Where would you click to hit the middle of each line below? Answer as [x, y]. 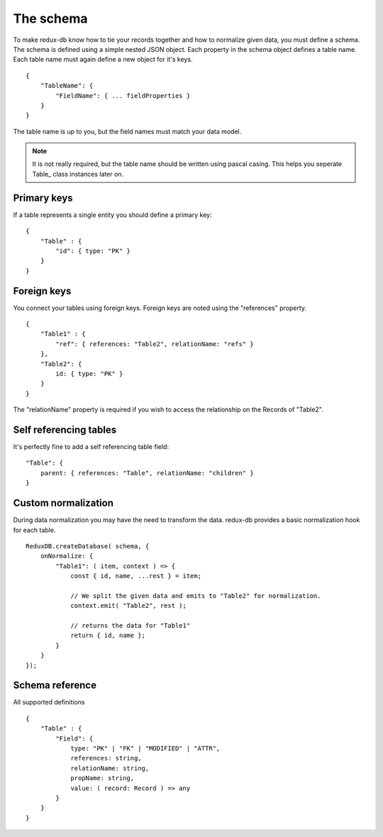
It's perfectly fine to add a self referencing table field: [91, 447]
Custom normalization [63, 503]
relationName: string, [110, 768]
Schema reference [55, 686]
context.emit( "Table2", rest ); [129, 606]
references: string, [106, 758]
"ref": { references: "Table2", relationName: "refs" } [155, 344]
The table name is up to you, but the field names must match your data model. [127, 131]
